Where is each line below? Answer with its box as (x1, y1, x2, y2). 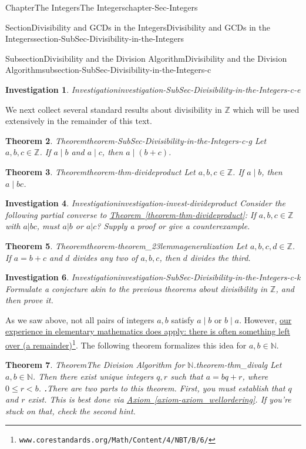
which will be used (233, 103, 300, 115)
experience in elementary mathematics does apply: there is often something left (5, 325, 290, 337)
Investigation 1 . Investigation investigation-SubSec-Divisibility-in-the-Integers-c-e (5, 83, 301, 95)
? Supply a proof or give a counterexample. (96, 220, 250, 232)
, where (242, 370, 268, 382)
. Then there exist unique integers (32, 370, 154, 382)
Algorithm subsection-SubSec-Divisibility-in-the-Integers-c (5, 63, 211, 76)
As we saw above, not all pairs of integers (5, 313, 154, 326)
